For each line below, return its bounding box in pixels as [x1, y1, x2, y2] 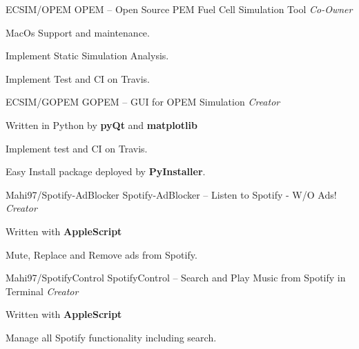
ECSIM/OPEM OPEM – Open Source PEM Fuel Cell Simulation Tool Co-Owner [6, 2, 353, 16]
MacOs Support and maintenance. [6, 25, 150, 39]
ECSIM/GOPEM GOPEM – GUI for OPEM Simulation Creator [6, 94, 280, 109]
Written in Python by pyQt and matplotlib [6, 117, 197, 132]
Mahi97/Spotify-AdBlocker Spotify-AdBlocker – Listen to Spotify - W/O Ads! [6, 187, 337, 201]
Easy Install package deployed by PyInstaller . [6, 164, 206, 179]
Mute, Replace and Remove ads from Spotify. [6, 247, 197, 261]
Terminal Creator [6, 283, 79, 298]
